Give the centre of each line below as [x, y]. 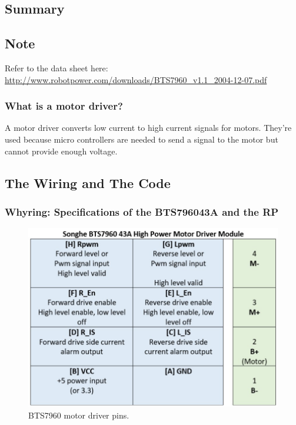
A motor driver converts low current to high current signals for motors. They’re [148, 128]
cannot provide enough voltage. [61, 151]
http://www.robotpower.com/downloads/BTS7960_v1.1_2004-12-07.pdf [136, 79]
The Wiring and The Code [88, 182]
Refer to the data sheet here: [56, 67]
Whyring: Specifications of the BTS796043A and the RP [142, 211]
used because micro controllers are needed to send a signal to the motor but [142, 139]
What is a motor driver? [64, 106]
